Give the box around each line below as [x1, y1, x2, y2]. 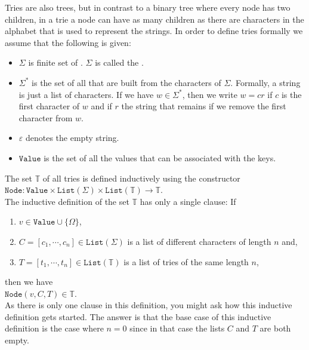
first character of [18, 100, 80, 112]
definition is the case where [5, 322, 104, 334]
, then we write [182, 88, 237, 100]
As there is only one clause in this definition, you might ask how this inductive [5, 299, 292, 311]
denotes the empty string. [25, 131, 119, 144]
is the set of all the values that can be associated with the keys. [44, 151, 276, 164]
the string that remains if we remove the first [121, 100, 286, 112]
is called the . [95, 56, 144, 69]
